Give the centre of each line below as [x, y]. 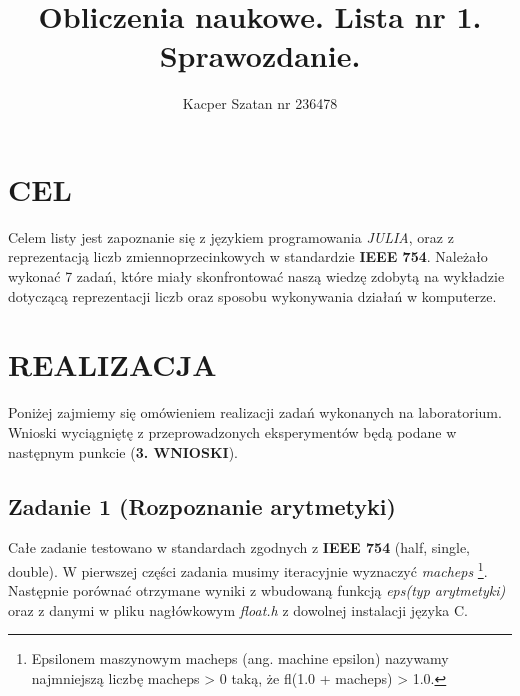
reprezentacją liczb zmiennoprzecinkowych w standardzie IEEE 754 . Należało [248, 256]
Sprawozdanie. [260, 55]
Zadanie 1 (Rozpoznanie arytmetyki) [202, 505]
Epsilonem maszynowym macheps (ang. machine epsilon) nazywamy [240, 658]
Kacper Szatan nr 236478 [260, 103]
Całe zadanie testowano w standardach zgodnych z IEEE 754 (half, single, [239, 547]
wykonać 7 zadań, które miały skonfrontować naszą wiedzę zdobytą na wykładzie [256, 276]
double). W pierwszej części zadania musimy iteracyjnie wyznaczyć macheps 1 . [248, 569]
